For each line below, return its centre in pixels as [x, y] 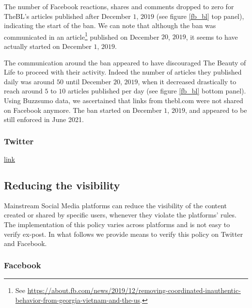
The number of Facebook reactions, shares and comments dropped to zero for [119, 6]
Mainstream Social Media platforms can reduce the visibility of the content [116, 205]
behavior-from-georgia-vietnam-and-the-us [78, 300]
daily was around [29, 81]
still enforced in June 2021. [44, 119]
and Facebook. [25, 243]
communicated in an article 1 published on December [82, 36]
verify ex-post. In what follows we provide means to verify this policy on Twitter [124, 234]
